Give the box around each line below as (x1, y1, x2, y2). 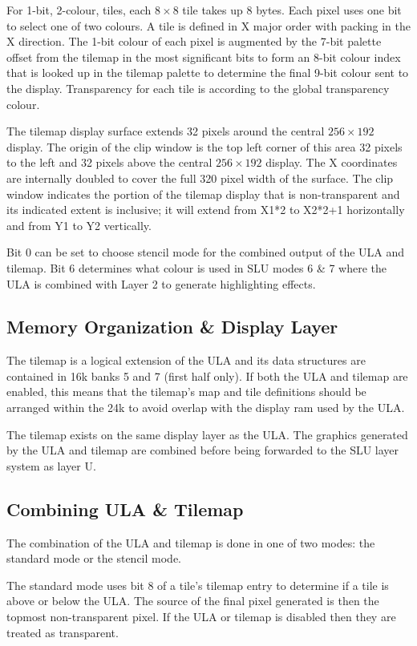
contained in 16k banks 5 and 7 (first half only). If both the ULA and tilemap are (6, 367, 408, 384)
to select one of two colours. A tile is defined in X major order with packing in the (6, 17, 411, 34)
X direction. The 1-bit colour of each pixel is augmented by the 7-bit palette (6, 33, 382, 50)
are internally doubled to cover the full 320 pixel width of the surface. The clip (6, 169, 394, 186)
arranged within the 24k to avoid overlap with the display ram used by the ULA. (6, 399, 405, 416)
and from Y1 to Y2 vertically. (6, 216, 152, 233)
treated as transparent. (6, 624, 119, 640)
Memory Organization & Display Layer (6, 314, 338, 339)
